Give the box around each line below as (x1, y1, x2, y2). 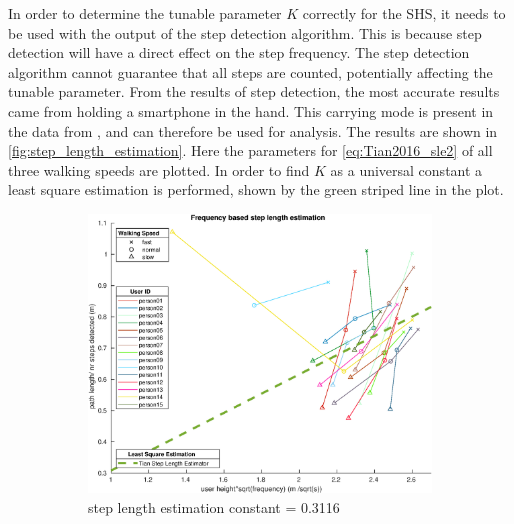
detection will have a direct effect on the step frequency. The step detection (8, 42, 470, 63)
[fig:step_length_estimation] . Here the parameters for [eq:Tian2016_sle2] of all (8, 140, 493, 161)
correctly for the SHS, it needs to (302, 3, 506, 23)
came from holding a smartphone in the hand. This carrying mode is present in (8, 100, 494, 121)
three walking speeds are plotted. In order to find (8, 159, 310, 180)
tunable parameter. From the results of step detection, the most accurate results (8, 81, 500, 102)
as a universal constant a (330, 159, 483, 180)
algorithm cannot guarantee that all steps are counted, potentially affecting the (8, 61, 493, 82)
